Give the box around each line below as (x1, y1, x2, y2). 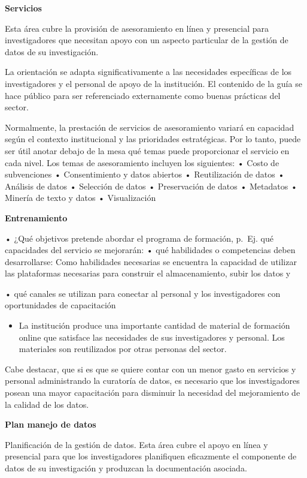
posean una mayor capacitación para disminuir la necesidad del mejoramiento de (5, 386, 300, 399)
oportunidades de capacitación (5, 299, 116, 311)
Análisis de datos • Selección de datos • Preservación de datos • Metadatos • (5, 179, 297, 192)
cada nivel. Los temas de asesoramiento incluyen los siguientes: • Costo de (5, 156, 279, 169)
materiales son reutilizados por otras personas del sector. (19, 342, 227, 355)
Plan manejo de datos (5, 418, 96, 431)
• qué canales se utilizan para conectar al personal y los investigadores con (5, 287, 281, 299)
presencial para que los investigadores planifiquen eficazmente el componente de (5, 450, 297, 462)
